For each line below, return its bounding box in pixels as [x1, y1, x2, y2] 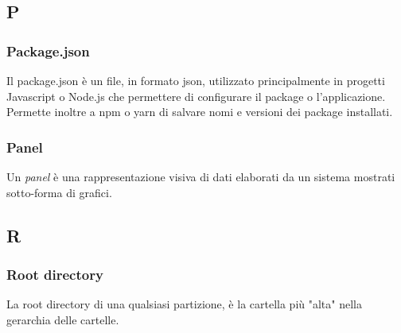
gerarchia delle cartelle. [6, 311, 119, 327]
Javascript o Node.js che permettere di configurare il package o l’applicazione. [6, 87, 386, 104]
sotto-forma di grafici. [6, 184, 112, 200]
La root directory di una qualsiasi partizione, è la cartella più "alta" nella [6, 296, 362, 312]
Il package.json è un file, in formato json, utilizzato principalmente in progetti [6, 72, 385, 88]
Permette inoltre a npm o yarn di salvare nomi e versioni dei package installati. [6, 103, 393, 120]
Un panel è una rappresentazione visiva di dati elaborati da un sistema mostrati [6, 168, 395, 184]
